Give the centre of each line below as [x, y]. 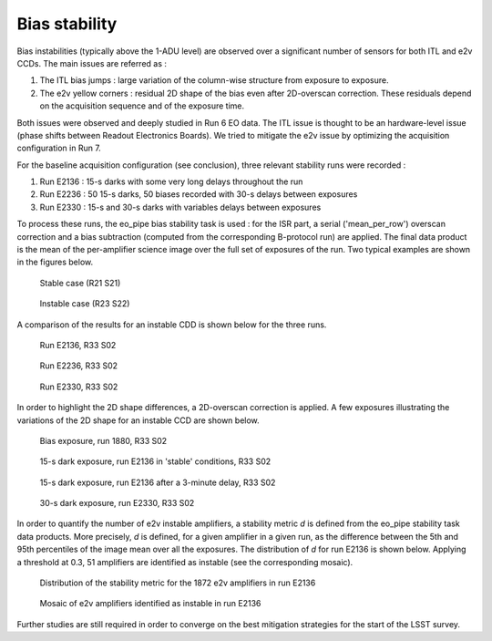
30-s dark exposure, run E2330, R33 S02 [117, 503]
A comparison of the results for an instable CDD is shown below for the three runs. [172, 325]
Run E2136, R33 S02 [78, 345]
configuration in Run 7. [59, 148]
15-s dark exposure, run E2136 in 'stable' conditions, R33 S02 [155, 461]
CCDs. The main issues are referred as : [92, 63]
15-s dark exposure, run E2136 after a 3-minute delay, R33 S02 [158, 482]
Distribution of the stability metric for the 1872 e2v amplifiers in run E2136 [178, 583]
